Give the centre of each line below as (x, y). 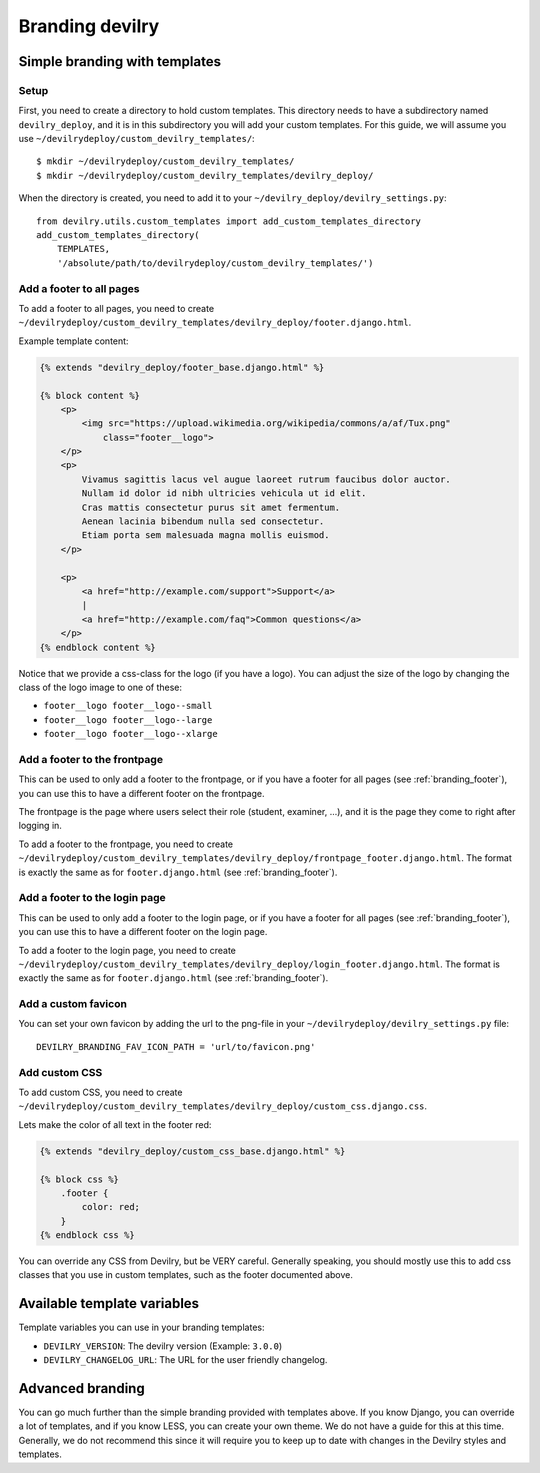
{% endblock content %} (98, 647)
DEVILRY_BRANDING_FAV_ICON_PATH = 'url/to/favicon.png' (176, 1046)
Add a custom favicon (72, 1004)
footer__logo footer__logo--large (128, 719)
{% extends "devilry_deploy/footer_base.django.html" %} (182, 367)
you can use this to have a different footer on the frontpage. (141, 793)
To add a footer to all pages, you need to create (116, 308)
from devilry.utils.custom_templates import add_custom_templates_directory (229, 221)
